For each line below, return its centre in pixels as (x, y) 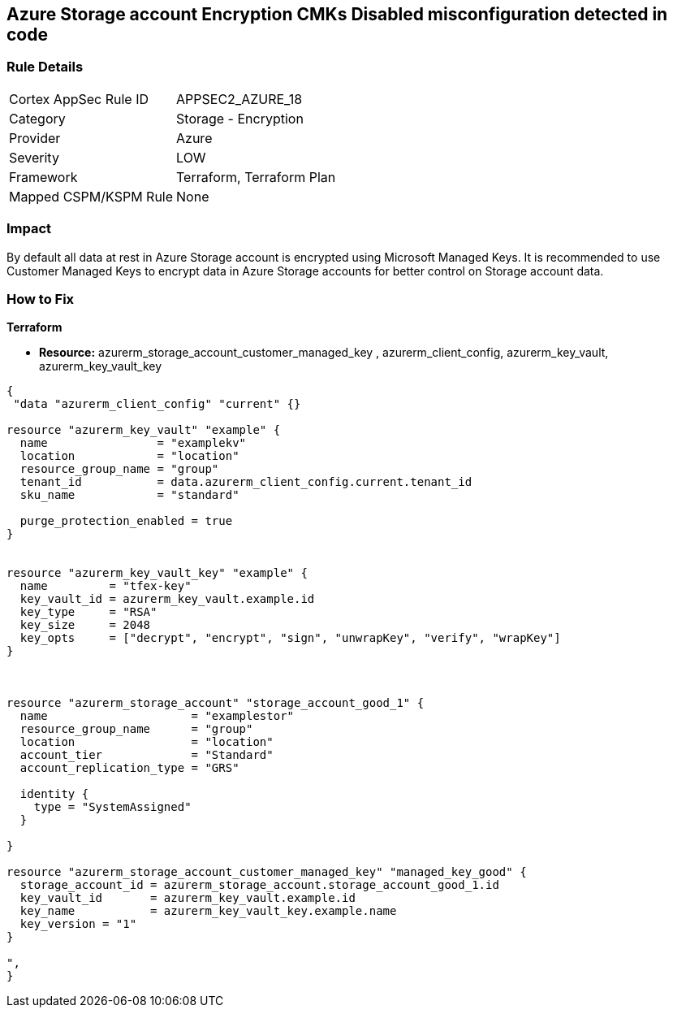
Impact (29, 229)
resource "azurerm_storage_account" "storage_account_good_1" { (216, 703)
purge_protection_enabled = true (126, 521)
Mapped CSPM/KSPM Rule (91, 196)
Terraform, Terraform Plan (256, 177)
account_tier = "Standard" (147, 755)
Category (37, 118)
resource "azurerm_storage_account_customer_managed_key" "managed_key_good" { (267, 872)
